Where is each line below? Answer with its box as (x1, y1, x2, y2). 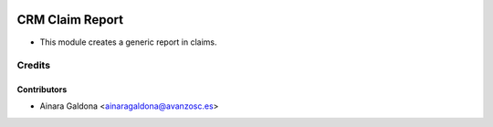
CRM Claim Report (16, 12, 123, 27)
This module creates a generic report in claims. (39, 37, 217, 48)
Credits (16, 59, 50, 72)
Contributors (16, 84, 68, 95)
